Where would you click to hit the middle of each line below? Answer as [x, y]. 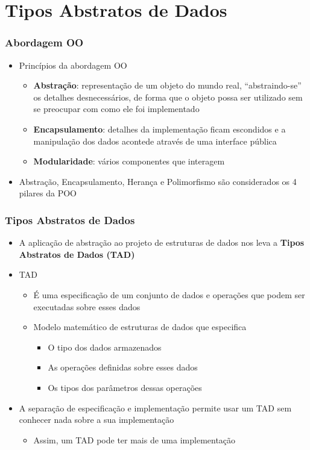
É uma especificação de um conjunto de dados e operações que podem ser [169, 294]
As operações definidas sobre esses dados [123, 367]
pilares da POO [48, 193]
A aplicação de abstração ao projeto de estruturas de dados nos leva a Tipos [162, 242]
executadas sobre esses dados [87, 306]
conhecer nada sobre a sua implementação [96, 420]
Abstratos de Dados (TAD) [77, 254]
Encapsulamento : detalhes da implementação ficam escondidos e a [160, 129]
